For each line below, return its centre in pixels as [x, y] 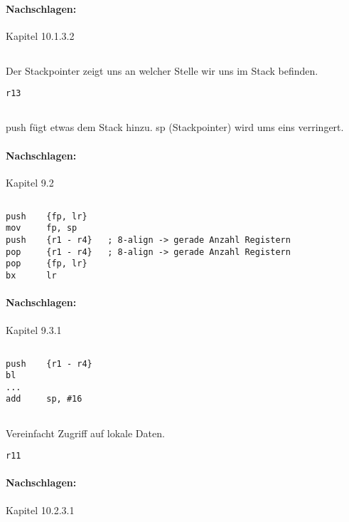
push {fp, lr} [47, 216]
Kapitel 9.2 [30, 182]
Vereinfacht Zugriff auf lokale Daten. [85, 433]
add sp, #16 [44, 399]
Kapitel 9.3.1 [34, 329]
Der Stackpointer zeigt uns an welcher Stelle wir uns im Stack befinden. [162, 70]
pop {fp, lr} [47, 264]
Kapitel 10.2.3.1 [40, 510]
